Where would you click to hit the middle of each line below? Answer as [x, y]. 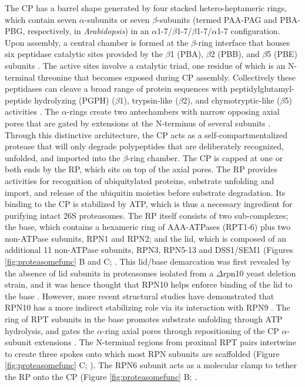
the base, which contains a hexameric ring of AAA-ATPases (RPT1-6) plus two [148, 227]
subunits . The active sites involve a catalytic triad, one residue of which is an [145, 65]
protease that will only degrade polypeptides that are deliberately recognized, [144, 146]
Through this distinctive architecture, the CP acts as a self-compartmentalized [146, 134]
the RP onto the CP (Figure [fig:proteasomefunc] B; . [101, 376]
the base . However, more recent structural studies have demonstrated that [140, 296]
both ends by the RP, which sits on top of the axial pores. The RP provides [141, 169]
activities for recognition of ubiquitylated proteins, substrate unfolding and [140, 180]
